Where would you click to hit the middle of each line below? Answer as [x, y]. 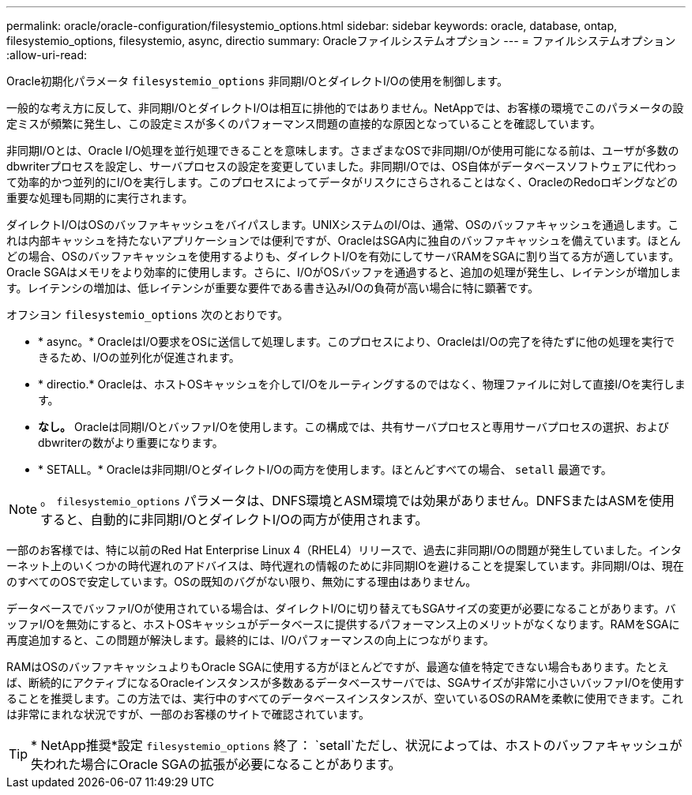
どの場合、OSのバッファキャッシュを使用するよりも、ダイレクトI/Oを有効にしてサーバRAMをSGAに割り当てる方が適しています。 [343, 256]
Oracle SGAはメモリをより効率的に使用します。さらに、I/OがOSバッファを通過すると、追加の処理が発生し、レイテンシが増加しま [344, 272]
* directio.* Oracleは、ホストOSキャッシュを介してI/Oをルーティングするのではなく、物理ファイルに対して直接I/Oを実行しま [362, 384]
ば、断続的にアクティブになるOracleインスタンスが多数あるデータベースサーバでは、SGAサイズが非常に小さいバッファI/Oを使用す [346, 682]
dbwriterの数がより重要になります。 [131, 442]
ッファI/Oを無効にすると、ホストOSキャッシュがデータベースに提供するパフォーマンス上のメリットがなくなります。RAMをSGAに [343, 624]
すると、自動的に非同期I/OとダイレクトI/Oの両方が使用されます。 [234, 519]
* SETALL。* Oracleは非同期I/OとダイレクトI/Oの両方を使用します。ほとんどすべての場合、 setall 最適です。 [325, 469]
